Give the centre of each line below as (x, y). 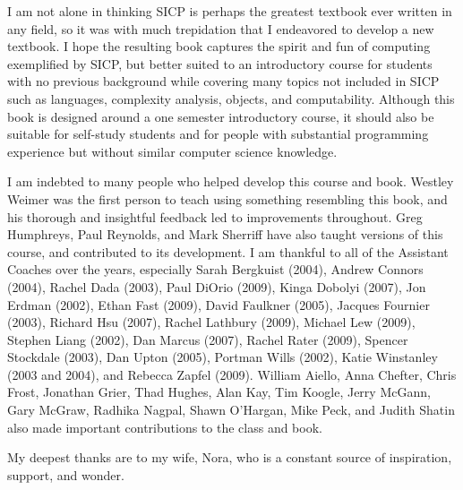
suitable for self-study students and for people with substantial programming (218, 134)
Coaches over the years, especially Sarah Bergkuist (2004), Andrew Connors (215, 269)
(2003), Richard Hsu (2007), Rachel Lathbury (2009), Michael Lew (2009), (211, 322)
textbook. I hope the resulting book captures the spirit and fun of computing (219, 46)
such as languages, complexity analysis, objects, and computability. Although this (231, 98)
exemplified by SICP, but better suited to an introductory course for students (220, 63)
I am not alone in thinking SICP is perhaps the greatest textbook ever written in (230, 11)
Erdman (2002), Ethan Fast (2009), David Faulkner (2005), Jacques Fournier (219, 304)
